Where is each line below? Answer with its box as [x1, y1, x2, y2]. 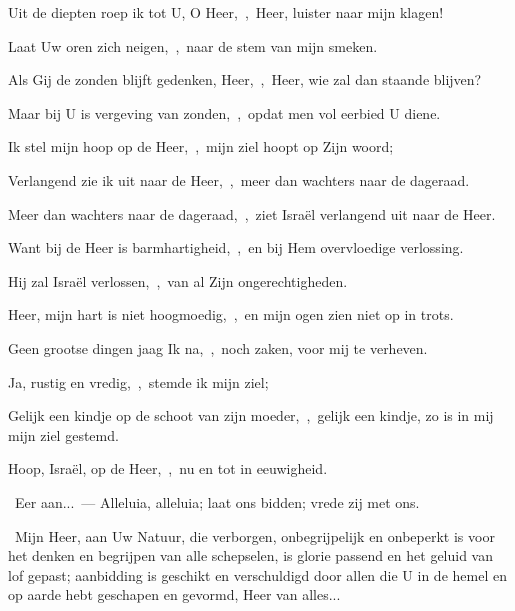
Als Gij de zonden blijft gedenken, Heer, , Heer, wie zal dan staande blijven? [8, 69, 482, 90]
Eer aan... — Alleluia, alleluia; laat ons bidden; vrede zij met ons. [14, 491, 420, 512]
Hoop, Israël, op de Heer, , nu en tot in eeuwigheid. [8, 458, 328, 479]
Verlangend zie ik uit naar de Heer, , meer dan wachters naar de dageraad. [8, 169, 470, 190]
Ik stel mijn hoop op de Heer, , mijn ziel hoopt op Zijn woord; [8, 136, 394, 157]
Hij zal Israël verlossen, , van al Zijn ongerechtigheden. [8, 270, 348, 291]
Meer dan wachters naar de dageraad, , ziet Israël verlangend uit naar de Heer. [8, 203, 496, 224]
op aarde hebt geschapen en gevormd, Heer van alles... [8, 584, 341, 605]
